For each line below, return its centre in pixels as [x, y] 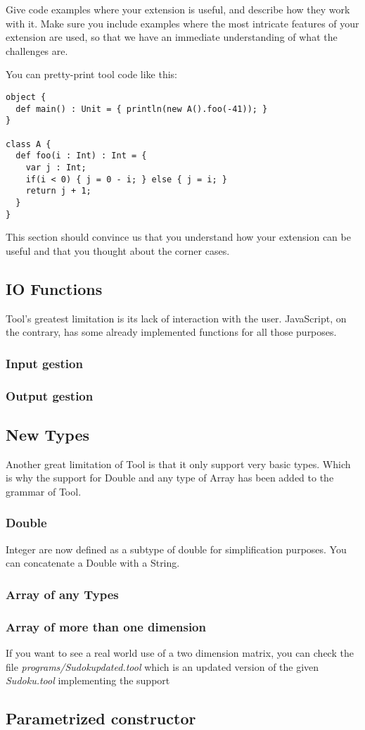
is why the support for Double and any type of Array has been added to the [170, 478]
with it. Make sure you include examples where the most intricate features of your [182, 23]
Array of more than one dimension [106, 626]
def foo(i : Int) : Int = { [81, 156]
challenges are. [37, 50]
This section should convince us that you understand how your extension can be [178, 237]
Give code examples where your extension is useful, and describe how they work [178, 9]
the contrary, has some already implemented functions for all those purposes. [171, 332]
